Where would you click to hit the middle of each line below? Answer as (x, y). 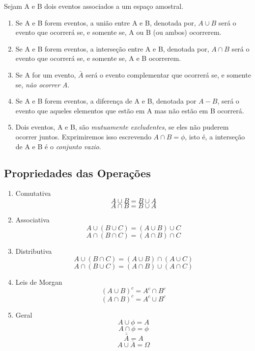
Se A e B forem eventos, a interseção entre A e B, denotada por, (112, 48)
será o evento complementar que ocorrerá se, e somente (168, 74)
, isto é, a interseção (215, 136)
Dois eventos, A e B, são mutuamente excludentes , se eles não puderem (122, 127)
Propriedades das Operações (77, 173)
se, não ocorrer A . (42, 84)
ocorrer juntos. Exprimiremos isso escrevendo (83, 136)
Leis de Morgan (39, 282)
